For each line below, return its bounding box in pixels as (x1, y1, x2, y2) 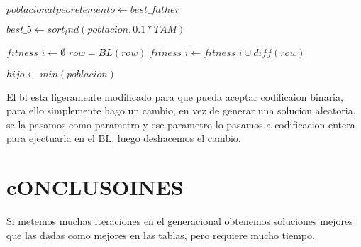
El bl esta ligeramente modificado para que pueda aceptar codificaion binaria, (6, 89, 343, 104)
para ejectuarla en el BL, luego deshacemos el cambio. (6, 131, 241, 146)
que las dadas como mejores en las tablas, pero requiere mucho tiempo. (6, 227, 315, 242)
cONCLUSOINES (6, 172, 184, 202)
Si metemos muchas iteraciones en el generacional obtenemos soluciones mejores (6, 214, 353, 229)
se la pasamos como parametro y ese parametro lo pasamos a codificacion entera (6, 116, 355, 131)
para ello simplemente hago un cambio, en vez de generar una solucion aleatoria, (6, 103, 356, 118)
